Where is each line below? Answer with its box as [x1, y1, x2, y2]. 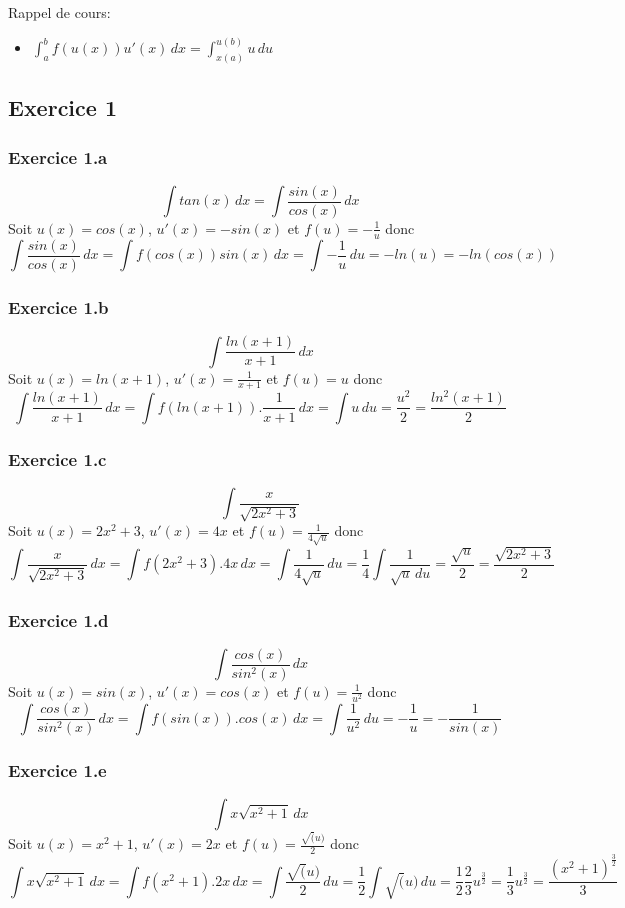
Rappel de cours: [8, 2, 111, 22]
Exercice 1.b [8, 294, 109, 319]
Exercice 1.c [8, 446, 107, 471]
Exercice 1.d [8, 607, 109, 632]
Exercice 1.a [8, 144, 108, 169]
